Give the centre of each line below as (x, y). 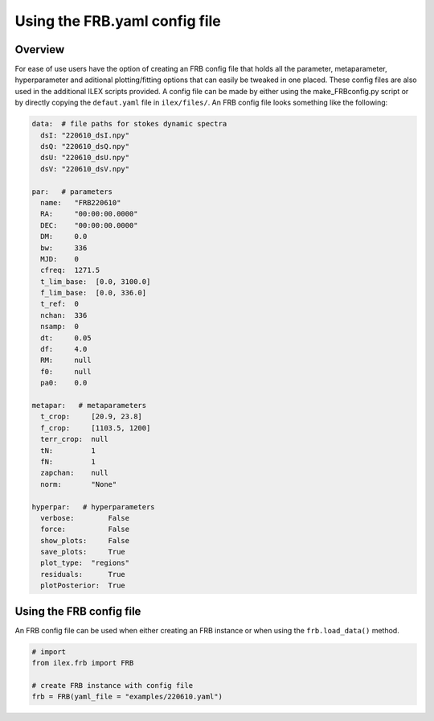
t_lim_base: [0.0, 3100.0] (96, 281)
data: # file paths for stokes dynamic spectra (129, 124)
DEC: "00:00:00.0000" (89, 225)
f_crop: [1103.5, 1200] (96, 428)
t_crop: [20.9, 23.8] (91, 417)
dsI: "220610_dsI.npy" (85, 135)
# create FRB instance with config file (112, 685)
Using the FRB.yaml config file (118, 21)
